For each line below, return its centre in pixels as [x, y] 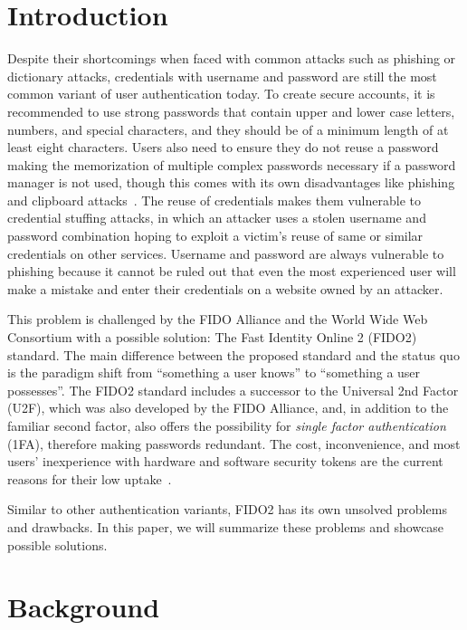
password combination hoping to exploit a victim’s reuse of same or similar [215, 236]
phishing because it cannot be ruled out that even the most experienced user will [232, 271]
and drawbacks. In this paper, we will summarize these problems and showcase [226, 526]
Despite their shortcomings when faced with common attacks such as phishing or [232, 58]
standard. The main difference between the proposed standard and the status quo [233, 354]
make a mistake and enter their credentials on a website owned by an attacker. [225, 288]
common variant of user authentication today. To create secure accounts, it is [221, 94]
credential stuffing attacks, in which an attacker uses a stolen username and [217, 218]
